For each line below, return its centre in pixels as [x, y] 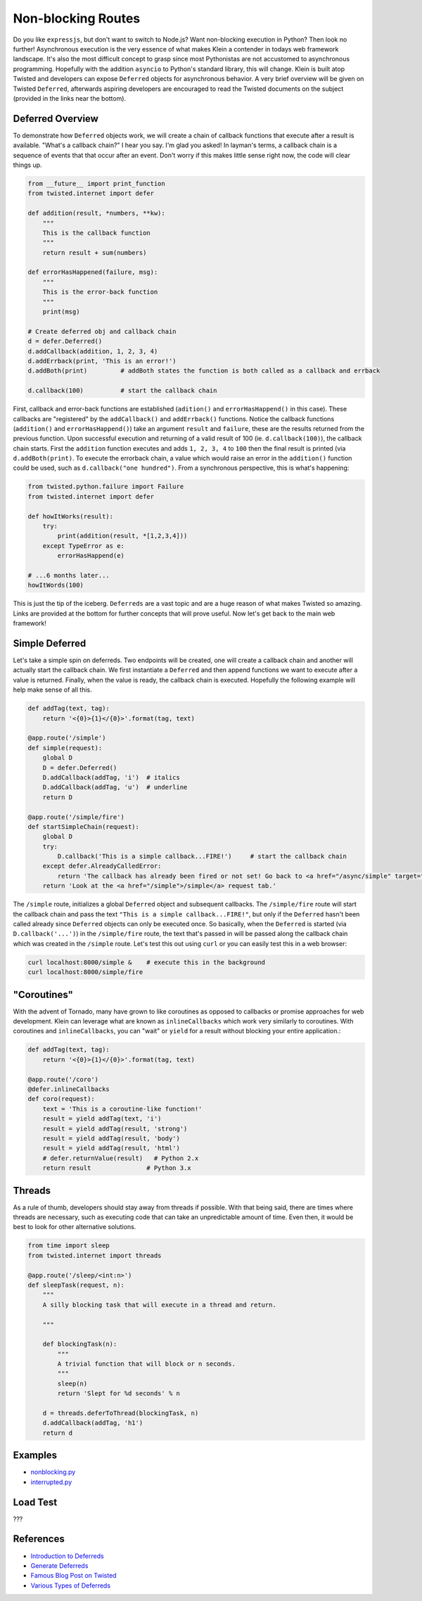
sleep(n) [72, 1383]
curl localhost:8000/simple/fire [85, 972]
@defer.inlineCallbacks [69, 1089]
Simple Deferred [50, 643]
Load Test [35, 1502]
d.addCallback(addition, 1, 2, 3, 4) [93, 351]
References [39, 1539]
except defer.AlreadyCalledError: [102, 866]
